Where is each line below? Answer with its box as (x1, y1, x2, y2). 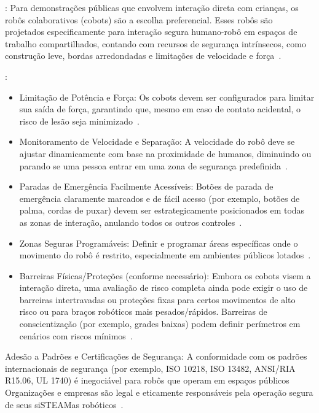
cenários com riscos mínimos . (19, 329, 133, 342)
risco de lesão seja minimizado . (19, 114, 140, 127)
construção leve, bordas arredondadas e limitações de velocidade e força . (5, 49, 282, 62)
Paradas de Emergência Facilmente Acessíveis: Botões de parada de (19, 180, 274, 193)
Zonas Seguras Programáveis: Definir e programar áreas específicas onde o (19, 236, 298, 249)
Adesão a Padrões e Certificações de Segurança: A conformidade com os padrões (5, 350, 307, 363)
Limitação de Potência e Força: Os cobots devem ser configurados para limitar (19, 90, 315, 103)
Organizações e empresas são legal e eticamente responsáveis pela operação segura (5, 386, 313, 399)
